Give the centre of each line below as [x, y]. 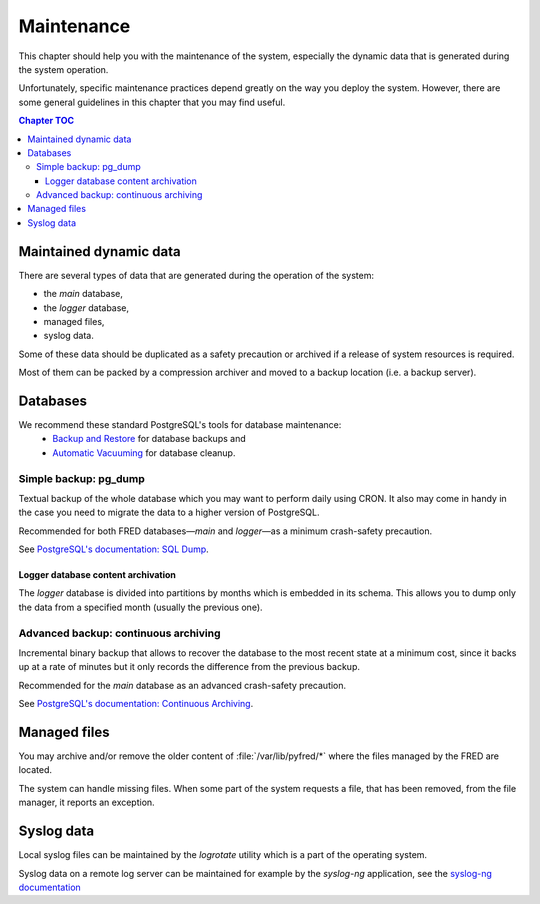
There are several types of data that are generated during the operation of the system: [196, 275]
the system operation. [63, 69]
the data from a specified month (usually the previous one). [141, 607]
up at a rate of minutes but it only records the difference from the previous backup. [189, 667]
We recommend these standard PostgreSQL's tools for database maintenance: [180, 424]
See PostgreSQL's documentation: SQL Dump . [113, 549]
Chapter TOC [46, 121]
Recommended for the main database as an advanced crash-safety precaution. [182, 685]
